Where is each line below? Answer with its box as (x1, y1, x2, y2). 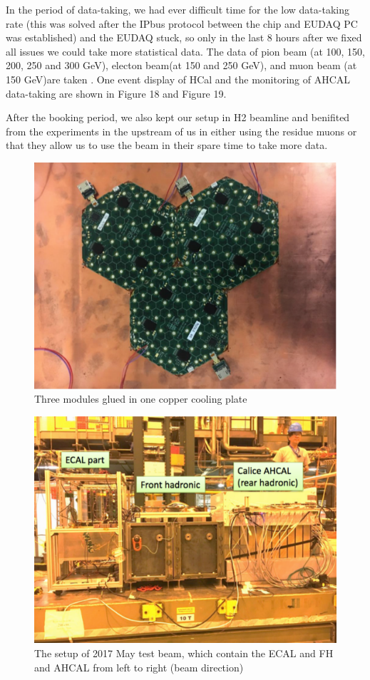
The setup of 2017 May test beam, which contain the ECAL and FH (34, 646, 334, 661)
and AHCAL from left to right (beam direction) (34, 659, 244, 674)
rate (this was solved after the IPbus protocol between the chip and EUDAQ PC (6, 16, 358, 31)
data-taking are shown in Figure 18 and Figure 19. (6, 86, 227, 101)
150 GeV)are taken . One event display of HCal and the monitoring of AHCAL (6, 71, 351, 86)
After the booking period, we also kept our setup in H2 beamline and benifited (6, 110, 350, 125)
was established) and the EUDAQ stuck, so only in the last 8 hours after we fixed (6, 30, 362, 45)
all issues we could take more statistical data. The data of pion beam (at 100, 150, (6, 43, 365, 58)
